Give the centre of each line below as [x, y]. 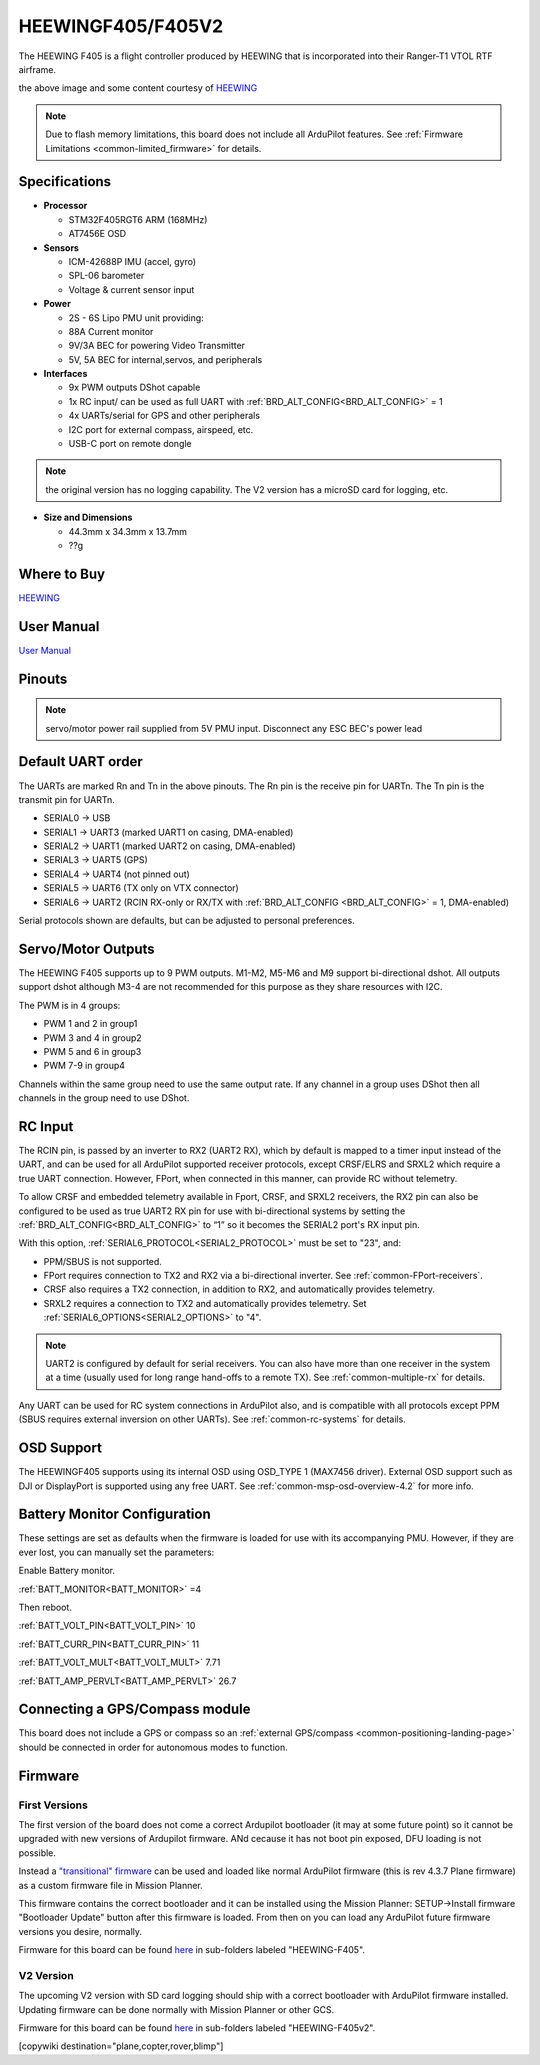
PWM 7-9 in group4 [84, 1066]
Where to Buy [61, 573]
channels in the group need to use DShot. [104, 1098]
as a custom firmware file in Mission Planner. [111, 1885]
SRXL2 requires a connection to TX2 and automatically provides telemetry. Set [205, 1303]
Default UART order [81, 761]
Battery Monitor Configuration [114, 1514]
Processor [65, 206]
